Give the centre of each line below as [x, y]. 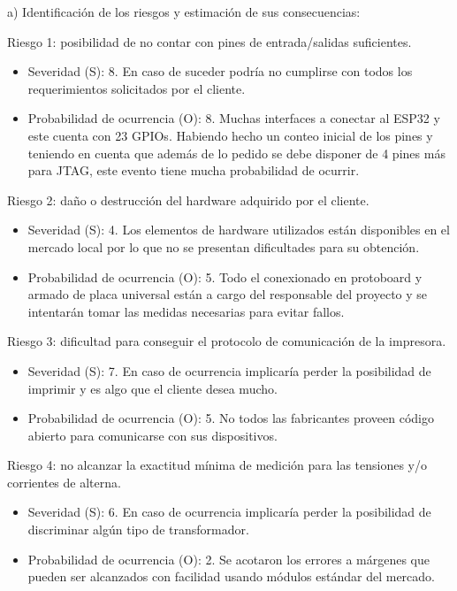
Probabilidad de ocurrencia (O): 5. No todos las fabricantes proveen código [231, 418]
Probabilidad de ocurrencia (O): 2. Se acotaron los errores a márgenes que [228, 559]
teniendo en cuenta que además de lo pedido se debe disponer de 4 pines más [236, 153]
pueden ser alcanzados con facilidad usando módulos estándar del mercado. [231, 576]
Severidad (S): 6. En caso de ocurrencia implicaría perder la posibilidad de [229, 512]
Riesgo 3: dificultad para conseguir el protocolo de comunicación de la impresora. [227, 341]
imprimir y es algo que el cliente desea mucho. [152, 388]
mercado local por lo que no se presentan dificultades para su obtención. [224, 246]
